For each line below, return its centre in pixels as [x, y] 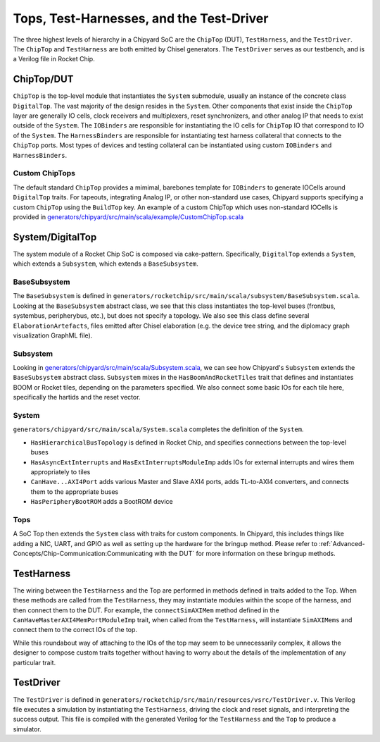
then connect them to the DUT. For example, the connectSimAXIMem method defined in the [146, 610]
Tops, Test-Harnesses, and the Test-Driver [141, 18]
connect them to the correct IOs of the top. [75, 630]
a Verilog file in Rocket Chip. [54, 59]
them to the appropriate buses [75, 491]
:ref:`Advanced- [342, 543]
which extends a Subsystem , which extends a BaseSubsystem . [106, 264]
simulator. [27, 729]
